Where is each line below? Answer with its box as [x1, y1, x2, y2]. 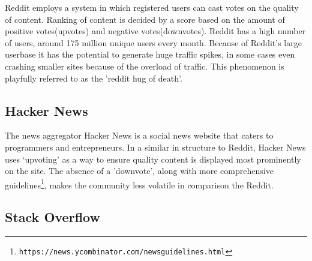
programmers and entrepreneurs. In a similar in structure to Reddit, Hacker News [5, 140, 306, 153]
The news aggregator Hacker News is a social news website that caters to [5, 129, 274, 142]
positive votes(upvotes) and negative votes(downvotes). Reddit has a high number [5, 25, 306, 37]
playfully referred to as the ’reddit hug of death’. [5, 71, 182, 84]
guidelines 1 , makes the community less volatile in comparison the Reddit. [5, 176, 274, 191]
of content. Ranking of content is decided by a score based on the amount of [5, 13, 285, 25]
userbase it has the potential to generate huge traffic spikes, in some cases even [5, 48, 295, 61]
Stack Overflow [5, 208, 100, 226]
